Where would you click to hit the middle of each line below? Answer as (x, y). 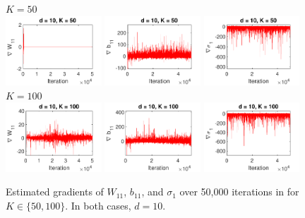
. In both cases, (98, 205)
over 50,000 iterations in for (239, 192)
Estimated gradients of (55, 192)
